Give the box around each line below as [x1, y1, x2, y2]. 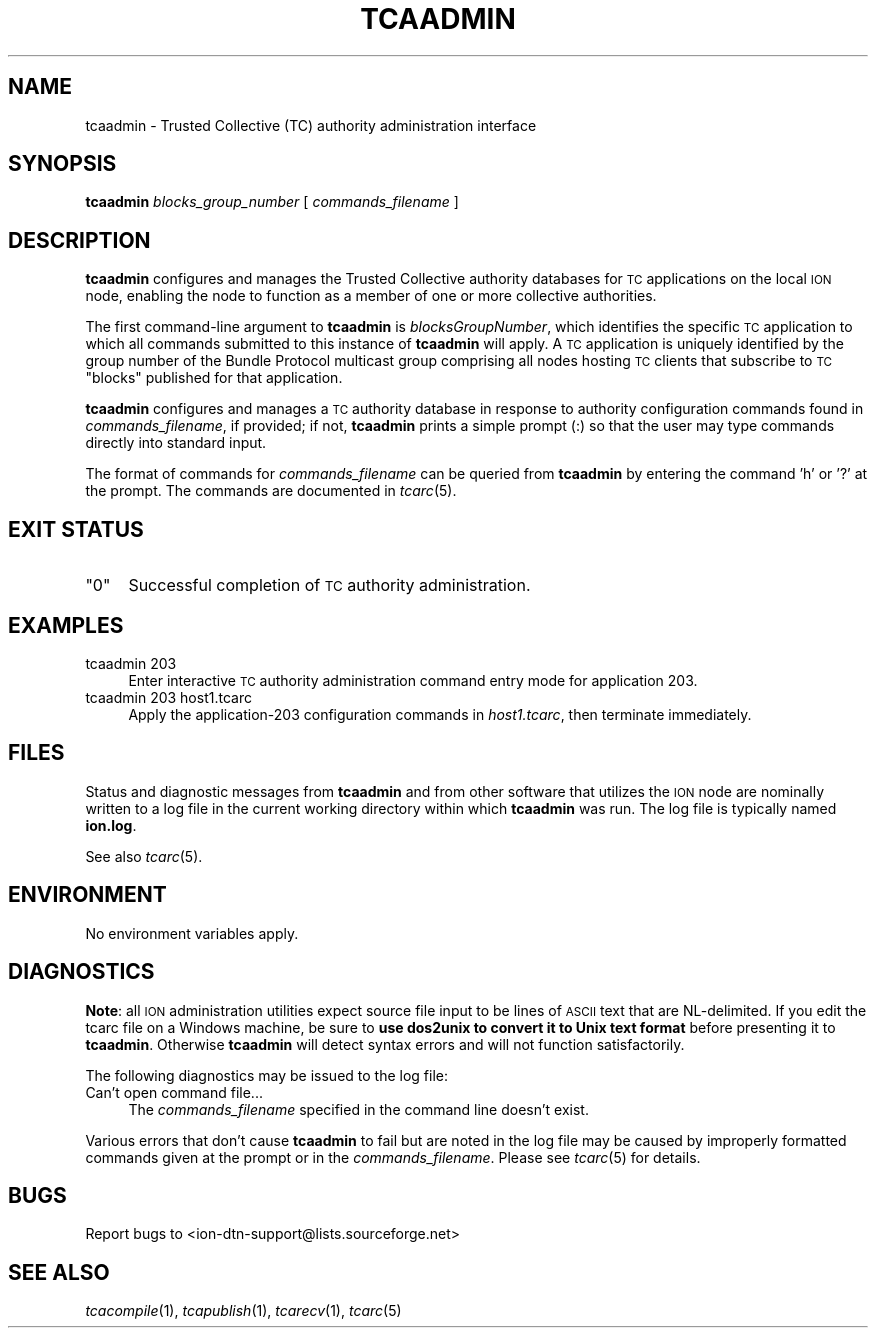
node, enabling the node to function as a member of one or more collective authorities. [85, 287, 657, 305]
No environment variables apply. [85, 924, 299, 942]
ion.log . [85, 816, 137, 834]
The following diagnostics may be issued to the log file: [85, 1066, 449, 1084]
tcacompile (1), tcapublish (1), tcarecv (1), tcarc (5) [85, 1302, 402, 1320]
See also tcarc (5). [85, 847, 203, 865]
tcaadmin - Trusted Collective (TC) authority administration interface [85, 116, 537, 134]
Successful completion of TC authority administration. [128, 575, 531, 596]
